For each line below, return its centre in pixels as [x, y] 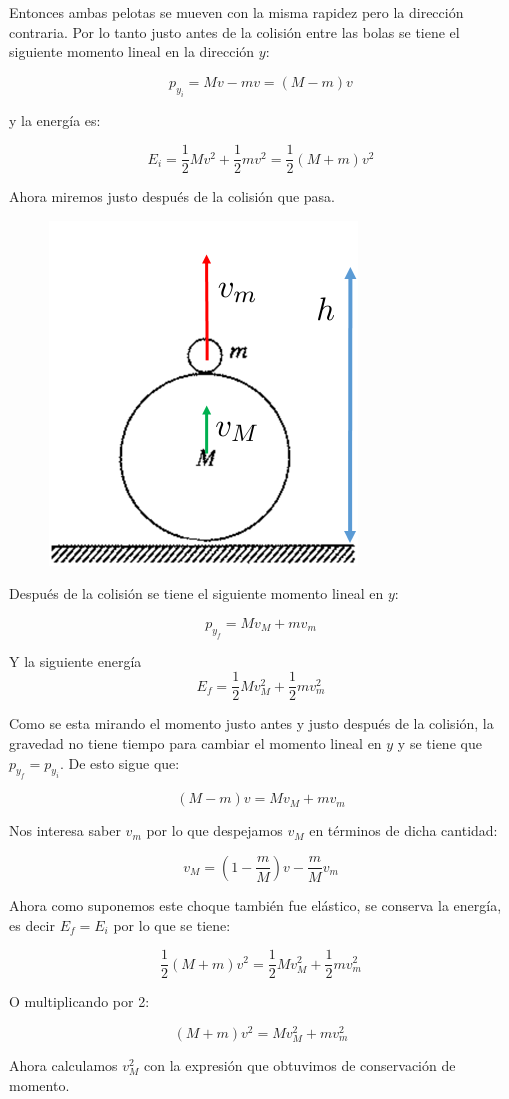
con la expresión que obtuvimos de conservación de [300, 1064]
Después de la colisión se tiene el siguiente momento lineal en [196, 593]
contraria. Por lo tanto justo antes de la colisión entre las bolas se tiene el [234, 31]
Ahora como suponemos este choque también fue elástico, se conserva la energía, [255, 904]
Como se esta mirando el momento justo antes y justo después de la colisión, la [251, 723]
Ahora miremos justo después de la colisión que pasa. [172, 196]
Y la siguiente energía [75, 660]
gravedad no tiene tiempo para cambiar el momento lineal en [195, 742]
